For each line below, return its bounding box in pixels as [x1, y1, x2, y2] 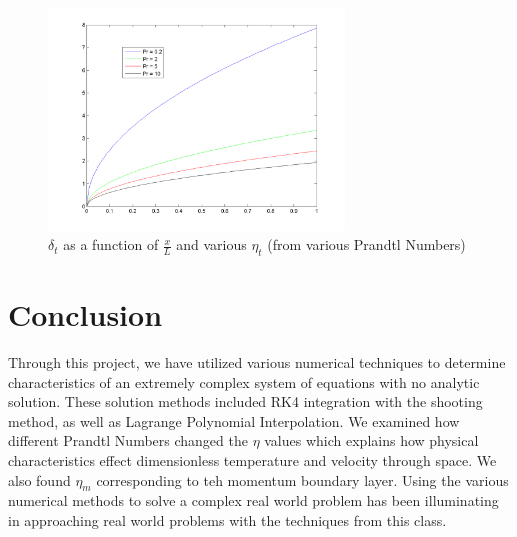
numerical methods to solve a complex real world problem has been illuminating [8, 490, 499, 511]
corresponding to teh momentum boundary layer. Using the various [96, 469, 509, 490]
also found [8, 469, 71, 490]
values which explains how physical [264, 430, 479, 451]
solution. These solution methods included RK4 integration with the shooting [8, 391, 483, 412]
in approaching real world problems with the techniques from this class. [8, 510, 447, 531]
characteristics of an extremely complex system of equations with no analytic [8, 371, 480, 392]
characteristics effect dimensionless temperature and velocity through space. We [8, 450, 497, 471]
